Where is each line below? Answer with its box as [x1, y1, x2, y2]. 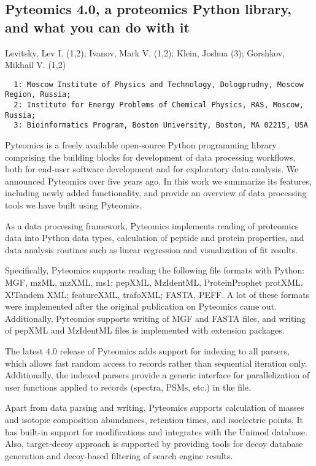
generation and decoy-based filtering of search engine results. [5, 449, 233, 462]
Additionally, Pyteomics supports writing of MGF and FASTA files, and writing [5, 311, 306, 324]
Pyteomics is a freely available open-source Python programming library [5, 139, 277, 151]
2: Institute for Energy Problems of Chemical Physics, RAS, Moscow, [13, 101, 304, 110]
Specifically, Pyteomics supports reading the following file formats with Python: [5, 264, 305, 277]
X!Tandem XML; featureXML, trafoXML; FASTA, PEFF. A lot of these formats [5, 288, 310, 300]
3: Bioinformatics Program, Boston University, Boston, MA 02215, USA [13, 121, 308, 130]
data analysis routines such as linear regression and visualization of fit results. [5, 243, 298, 256]
